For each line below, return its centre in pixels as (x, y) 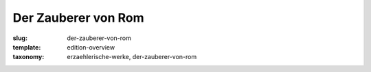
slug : (20, 38)
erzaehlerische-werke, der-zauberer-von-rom (132, 57)
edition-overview (91, 47)
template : (27, 47)
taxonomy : (29, 57)
